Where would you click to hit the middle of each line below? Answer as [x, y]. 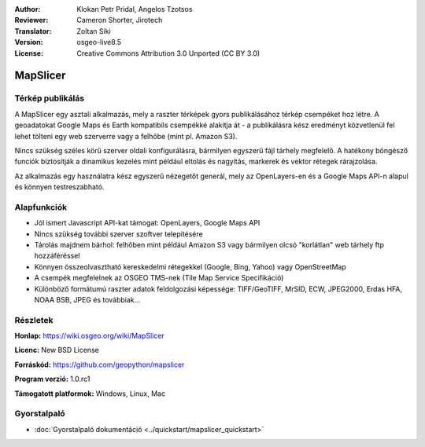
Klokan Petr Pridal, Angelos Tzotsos [135, 9]
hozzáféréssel [57, 256]
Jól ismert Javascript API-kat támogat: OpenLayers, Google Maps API [147, 223]
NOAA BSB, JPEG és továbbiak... [87, 299]
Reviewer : [31, 20]
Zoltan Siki [94, 31]
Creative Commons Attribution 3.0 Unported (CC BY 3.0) [168, 53]
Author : [28, 9]
